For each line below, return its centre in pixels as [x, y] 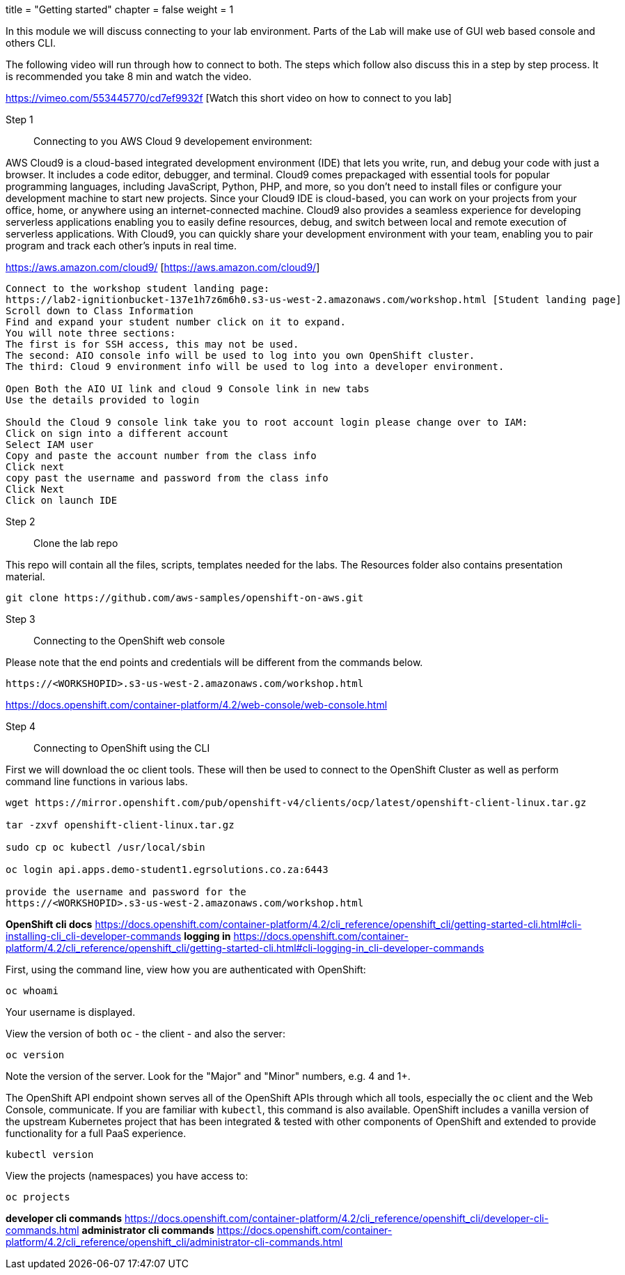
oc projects [38, 1197]
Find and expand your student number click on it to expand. [176, 322]
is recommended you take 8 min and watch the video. [129, 76]
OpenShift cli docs [49, 924]
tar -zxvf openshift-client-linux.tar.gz [120, 825]
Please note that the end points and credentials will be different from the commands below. [214, 662]
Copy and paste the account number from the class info [161, 456]
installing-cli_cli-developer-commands [94, 936]
